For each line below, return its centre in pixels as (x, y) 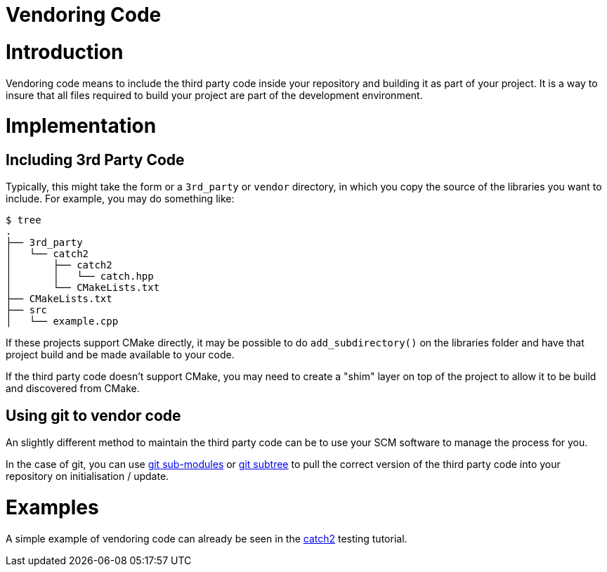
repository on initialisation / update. (87, 476)
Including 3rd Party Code (95, 160)
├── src (27, 310)
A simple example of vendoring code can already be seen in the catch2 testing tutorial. (207, 538)
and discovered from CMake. (73, 389)
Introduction (65, 52)
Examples (52, 508)
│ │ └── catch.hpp (80, 277)
